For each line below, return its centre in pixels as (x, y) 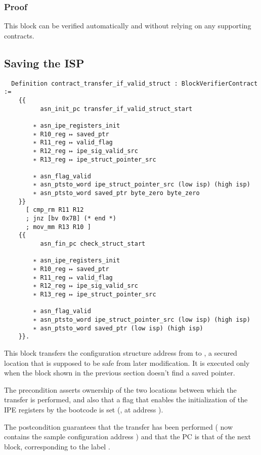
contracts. (19, 35)
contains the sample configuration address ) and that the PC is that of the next (127, 437)
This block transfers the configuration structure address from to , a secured (121, 352)
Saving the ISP (44, 63)
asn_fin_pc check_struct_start (93, 244)
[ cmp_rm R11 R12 (55, 210)
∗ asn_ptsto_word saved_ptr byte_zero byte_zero (116, 193)
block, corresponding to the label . (57, 446)
